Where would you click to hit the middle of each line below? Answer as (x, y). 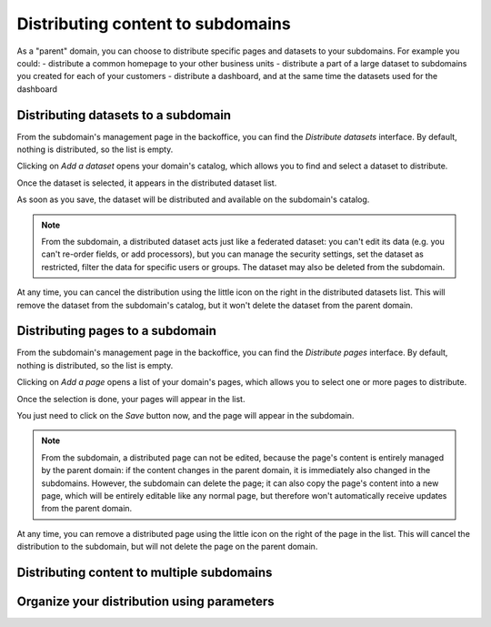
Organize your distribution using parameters (145, 601)
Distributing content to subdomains (154, 24)
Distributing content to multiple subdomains (145, 572)
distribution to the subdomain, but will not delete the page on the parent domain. (167, 547)
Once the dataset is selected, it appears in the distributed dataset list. (147, 183)
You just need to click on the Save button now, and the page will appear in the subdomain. (185, 415)
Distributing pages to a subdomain (117, 331)
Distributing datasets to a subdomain (124, 115)
